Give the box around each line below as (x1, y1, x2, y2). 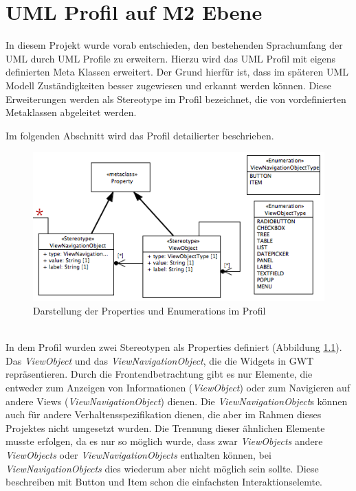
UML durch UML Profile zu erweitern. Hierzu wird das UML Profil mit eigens (5, 51, 336, 65)
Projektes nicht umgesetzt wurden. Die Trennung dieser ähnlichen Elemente (5, 420, 325, 435)
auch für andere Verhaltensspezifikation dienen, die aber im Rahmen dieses (5, 407, 322, 422)
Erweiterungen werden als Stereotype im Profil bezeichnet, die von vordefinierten (5, 91, 346, 106)
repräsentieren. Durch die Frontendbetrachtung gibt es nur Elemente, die (5, 367, 313, 381)
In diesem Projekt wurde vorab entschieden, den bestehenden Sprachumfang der (5, 38, 343, 52)
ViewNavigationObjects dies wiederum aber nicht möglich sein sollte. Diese (5, 461, 319, 475)
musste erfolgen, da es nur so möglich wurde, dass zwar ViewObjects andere (5, 434, 323, 448)
